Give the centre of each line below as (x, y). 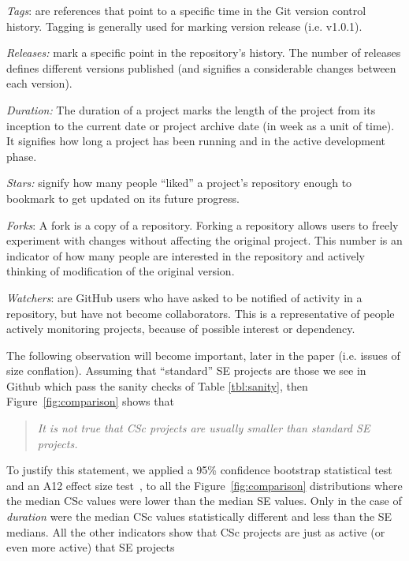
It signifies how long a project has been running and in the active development (196, 141)
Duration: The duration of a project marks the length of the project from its (191, 109)
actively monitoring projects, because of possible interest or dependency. (181, 329)
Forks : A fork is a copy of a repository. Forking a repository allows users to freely (203, 224)
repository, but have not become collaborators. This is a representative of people (201, 313)
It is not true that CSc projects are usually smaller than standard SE (204, 428)
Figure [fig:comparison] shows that (90, 401)
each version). (39, 83)
